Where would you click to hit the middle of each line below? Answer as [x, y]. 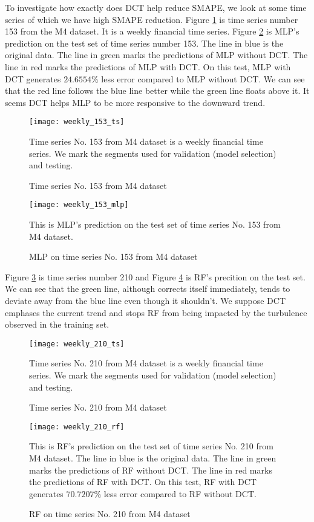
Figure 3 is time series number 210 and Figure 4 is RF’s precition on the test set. [155, 276]
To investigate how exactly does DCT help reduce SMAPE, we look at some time [156, 7]
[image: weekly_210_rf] [77, 427]
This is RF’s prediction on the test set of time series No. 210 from [151, 446]
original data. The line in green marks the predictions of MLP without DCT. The [156, 55]
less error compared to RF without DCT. [180, 493]
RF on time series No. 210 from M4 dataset [110, 514]
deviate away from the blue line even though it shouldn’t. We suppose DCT [146, 300]
